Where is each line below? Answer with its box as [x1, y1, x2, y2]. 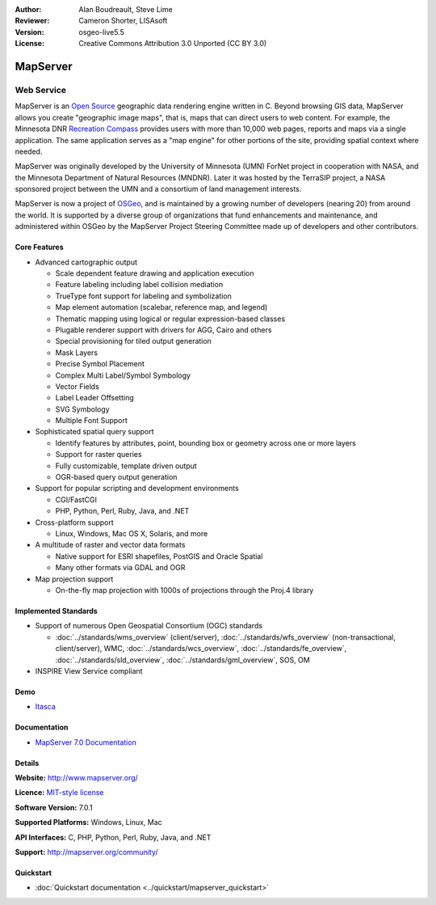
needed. [15, 146, 43, 156]
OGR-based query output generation [55, 472, 178, 482]
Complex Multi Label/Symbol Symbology [55, 370, 191, 380]
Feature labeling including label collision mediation [55, 280, 224, 290]
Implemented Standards [15, 606, 99, 615]
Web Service [15, 84, 67, 95]
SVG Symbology [55, 404, 110, 414]
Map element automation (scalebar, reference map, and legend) [55, 302, 268, 312]
